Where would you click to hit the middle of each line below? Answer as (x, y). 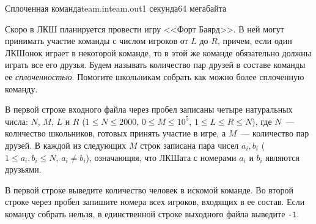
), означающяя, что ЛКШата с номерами (161, 157)
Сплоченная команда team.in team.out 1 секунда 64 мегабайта (116, 8)
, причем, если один (255, 41)
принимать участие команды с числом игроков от (97, 41)
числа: (17, 121)
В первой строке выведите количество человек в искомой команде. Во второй (149, 189)
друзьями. (23, 169)
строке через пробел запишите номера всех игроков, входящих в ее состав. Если (155, 202)
